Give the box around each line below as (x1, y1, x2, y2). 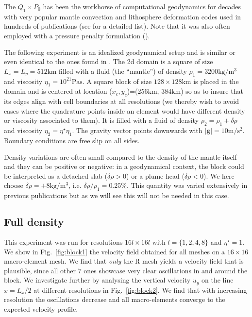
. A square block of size (82, 76, 152, 86)
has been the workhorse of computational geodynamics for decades (43, 1, 241, 11)
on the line (202, 275, 234, 285)
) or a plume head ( (126, 170, 185, 181)
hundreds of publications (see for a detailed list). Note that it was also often (4, 21, 230, 31)
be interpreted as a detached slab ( (4, 170, 107, 181)
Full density (4, 214, 64, 229)
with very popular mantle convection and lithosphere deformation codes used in (4, 11, 241, 21)
